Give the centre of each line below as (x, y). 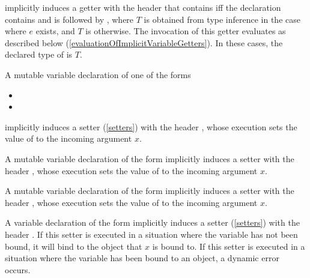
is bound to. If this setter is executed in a (229, 246)
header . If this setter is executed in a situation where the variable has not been (151, 234)
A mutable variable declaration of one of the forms (98, 74)
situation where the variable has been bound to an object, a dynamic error (142, 258)
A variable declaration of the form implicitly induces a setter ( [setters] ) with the (152, 222)
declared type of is (39, 54)
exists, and (55, 31)
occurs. (18, 269)
